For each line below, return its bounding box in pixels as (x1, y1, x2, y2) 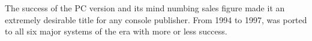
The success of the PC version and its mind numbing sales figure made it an (5, 2, 285, 14)
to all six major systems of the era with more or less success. (5, 25, 227, 37)
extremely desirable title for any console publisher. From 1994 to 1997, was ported (5, 13, 307, 26)
